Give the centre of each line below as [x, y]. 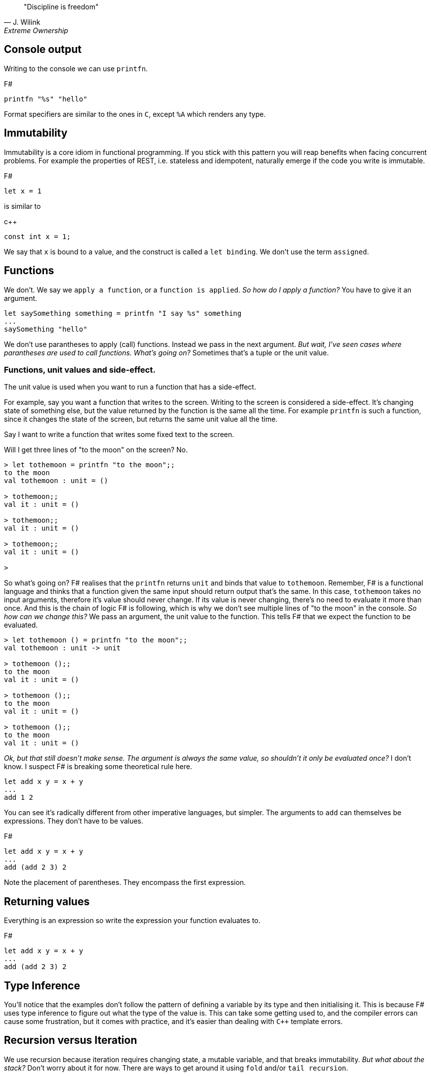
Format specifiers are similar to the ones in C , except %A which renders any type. [135, 114]
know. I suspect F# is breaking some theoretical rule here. [98, 767]
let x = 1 [23, 191]
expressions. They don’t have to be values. [74, 821]
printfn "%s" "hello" [46, 99]
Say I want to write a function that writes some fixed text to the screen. [119, 435]
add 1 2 [19, 798]
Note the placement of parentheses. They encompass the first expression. [125, 882]
